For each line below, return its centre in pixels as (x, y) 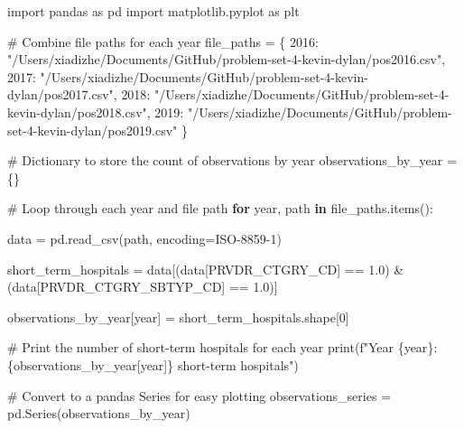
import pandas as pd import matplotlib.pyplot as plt (153, 11)
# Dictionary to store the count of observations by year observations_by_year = (232, 160)
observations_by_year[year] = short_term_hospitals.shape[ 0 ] (178, 317)
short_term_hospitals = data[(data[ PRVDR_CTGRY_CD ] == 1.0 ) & (206, 269)
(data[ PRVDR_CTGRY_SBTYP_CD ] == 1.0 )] (143, 287)
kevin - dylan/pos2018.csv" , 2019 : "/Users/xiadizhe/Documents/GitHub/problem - (230, 112)
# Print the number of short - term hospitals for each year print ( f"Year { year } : (223, 347)
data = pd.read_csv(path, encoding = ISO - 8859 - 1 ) (144, 238)
